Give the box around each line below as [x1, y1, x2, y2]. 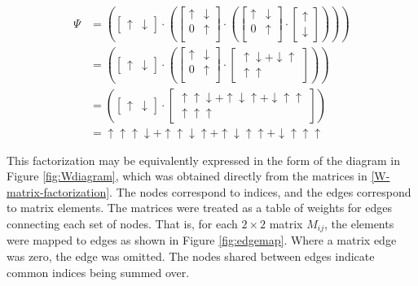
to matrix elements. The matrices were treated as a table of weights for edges [7, 199, 392, 216]
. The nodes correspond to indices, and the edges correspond [109, 183, 411, 200]
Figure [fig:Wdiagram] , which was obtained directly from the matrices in [7, 167, 367, 184]
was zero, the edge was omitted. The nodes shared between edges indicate [7, 248, 375, 265]
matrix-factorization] [7, 183, 110, 200]
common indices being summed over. [7, 263, 190, 280]
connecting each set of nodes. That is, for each [7, 215, 238, 232]
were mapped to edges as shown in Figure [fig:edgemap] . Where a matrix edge [7, 232, 397, 249]
